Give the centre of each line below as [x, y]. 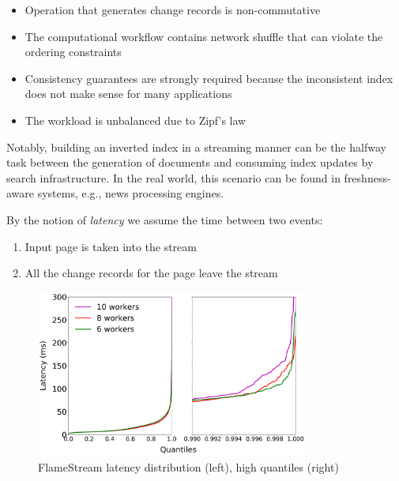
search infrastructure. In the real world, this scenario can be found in [173, 177]
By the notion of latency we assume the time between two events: [165, 219]
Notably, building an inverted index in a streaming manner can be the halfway [196, 147]
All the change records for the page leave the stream [151, 273]
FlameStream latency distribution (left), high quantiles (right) [188, 466]
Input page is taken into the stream [111, 246]
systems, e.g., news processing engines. [131, 193]
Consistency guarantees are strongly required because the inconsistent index [209, 78]
